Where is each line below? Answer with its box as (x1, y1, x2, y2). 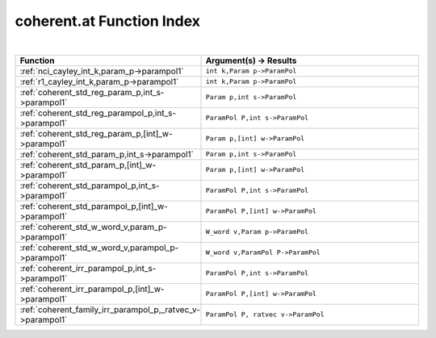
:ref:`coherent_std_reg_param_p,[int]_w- (19, 127, 173, 139)
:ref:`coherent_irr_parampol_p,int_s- (19, 262, 157, 273)
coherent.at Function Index (15, 12, 201, 30)
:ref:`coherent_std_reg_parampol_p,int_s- (19, 107, 177, 119)
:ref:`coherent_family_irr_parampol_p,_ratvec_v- (19, 303, 201, 315)
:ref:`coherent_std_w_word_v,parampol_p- (19, 242, 179, 253)
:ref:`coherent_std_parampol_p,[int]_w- (19, 200, 169, 211)
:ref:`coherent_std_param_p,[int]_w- (19, 159, 157, 170)
